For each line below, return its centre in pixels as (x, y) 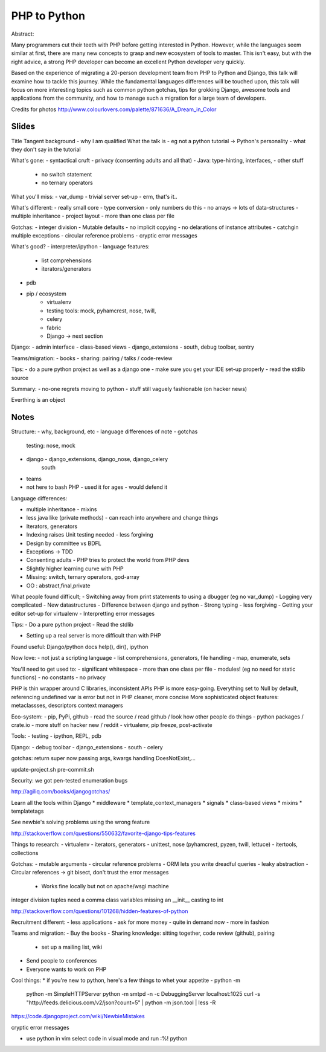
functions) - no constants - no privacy (58, 677)
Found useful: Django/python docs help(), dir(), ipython (80, 647)
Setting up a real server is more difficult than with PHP (94, 636)
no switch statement (67, 174)
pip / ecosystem (46, 294)
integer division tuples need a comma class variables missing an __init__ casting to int (117, 900)
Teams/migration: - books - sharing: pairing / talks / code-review (92, 358)
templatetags (27, 811)
